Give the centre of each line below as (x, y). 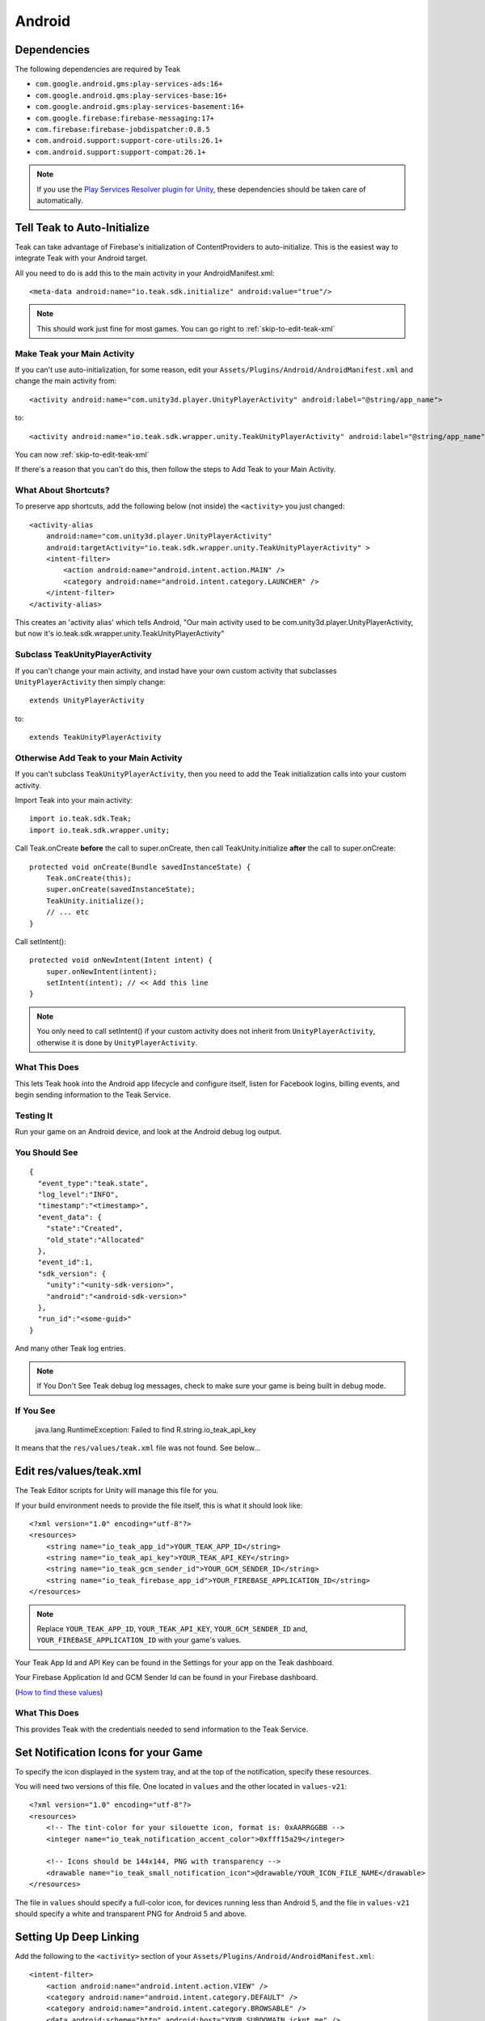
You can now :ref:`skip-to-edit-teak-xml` (82, 454)
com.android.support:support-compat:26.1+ (120, 152)
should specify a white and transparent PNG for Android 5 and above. (131, 1913)
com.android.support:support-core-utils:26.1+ (129, 141)
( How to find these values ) (59, 1692)
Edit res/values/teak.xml (78, 1471)
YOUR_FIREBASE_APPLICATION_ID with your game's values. (139, 1640)
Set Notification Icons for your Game (109, 1752)
